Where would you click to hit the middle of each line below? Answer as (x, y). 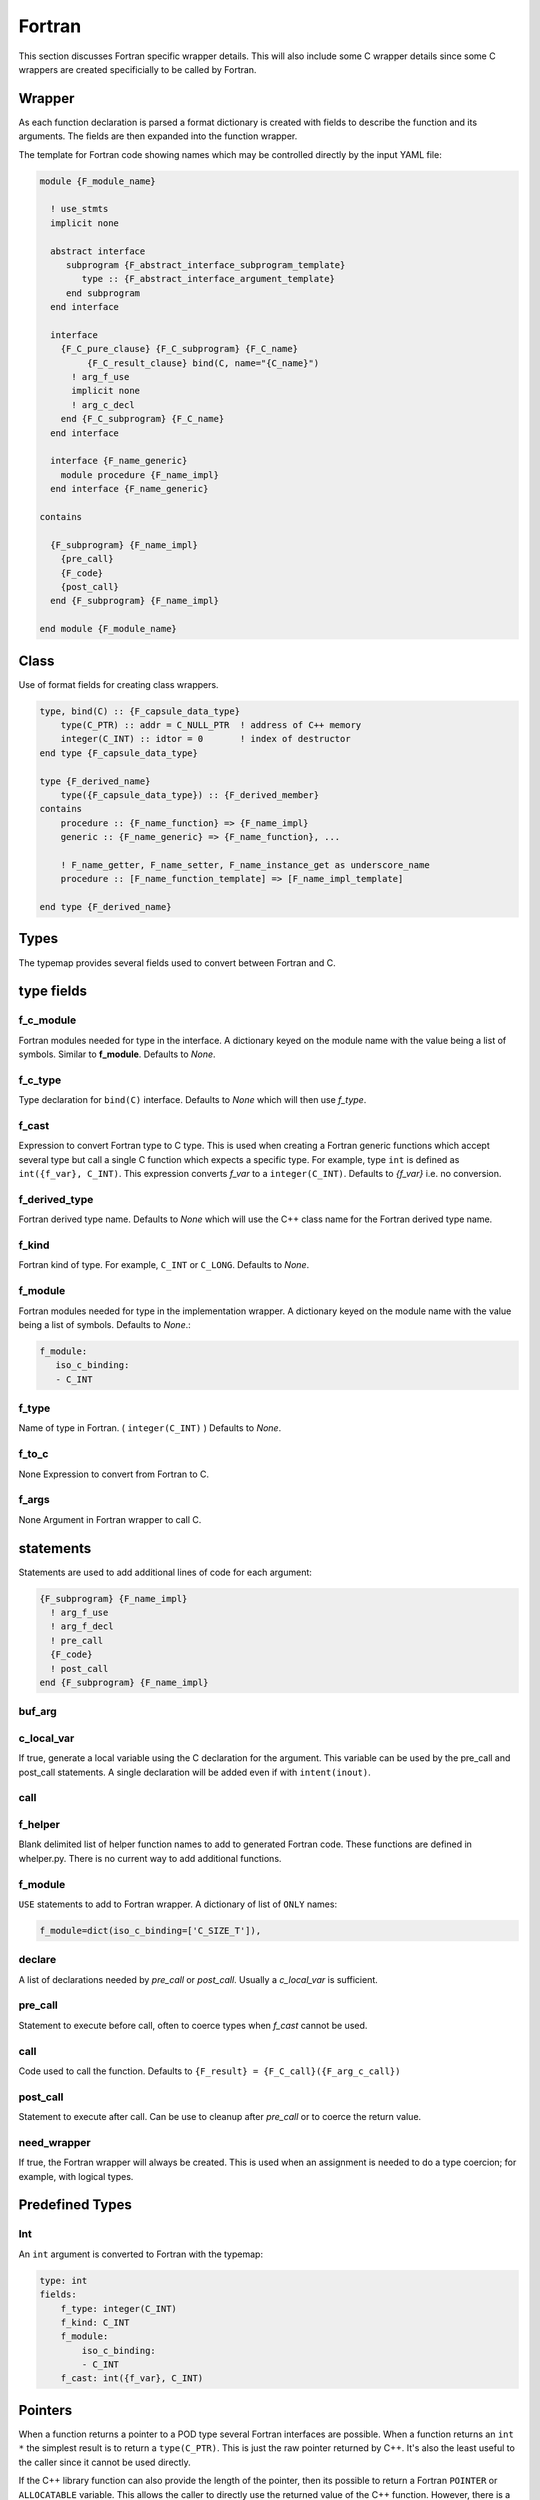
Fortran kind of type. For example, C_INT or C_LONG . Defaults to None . (164, 1265)
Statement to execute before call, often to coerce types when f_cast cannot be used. (193, 2025)
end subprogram (102, 293)
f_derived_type (56, 1199)
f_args (34, 1500)
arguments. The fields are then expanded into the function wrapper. (158, 136)
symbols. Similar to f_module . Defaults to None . (117, 1054)
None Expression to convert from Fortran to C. (114, 1474)
